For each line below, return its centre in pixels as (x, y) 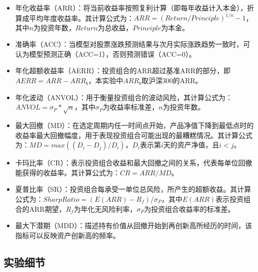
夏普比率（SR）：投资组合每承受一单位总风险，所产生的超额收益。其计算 (133, 189)
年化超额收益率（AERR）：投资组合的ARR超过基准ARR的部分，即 (123, 70)
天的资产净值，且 (191, 145)
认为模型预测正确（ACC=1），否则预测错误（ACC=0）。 (106, 54)
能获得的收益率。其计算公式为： (67, 172)
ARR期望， (47, 208)
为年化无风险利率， (105, 208)
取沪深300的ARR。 (172, 80)
